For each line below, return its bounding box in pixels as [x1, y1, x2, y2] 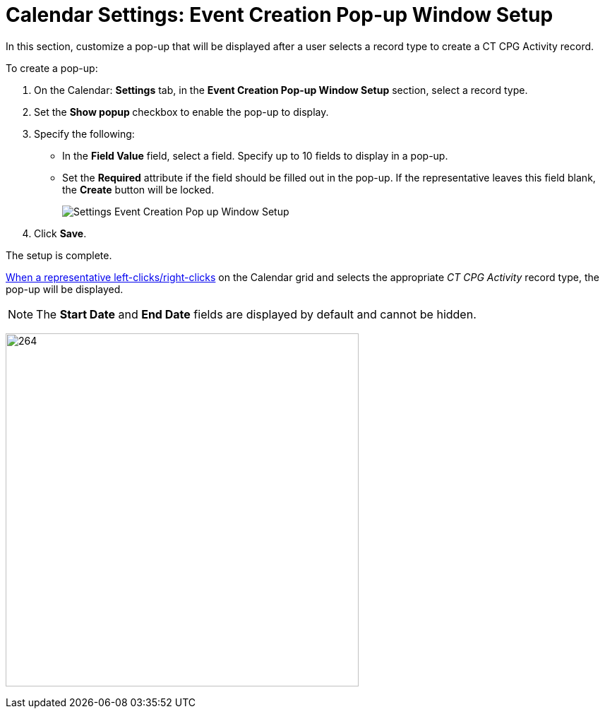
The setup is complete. [6, 249, 112, 261]
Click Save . [34, 227, 87, 239]
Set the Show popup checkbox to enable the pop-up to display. [34, 105, 329, 118]
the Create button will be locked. [62, 183, 215, 196]
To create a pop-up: [6, 61, 98, 74]
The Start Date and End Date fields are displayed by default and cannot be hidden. [36, 307, 477, 321]
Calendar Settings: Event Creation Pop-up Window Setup [6, 3, 553, 27]
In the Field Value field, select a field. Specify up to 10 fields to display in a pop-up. [62, 149, 448, 162]
